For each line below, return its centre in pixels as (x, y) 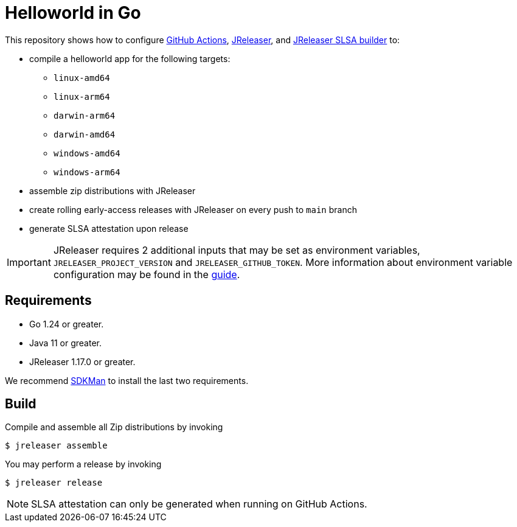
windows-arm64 (87, 172)
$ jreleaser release (54, 483)
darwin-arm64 (85, 115)
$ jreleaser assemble (56, 446)
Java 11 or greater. (65, 343)
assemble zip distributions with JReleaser (113, 190)
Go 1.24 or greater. (67, 324)
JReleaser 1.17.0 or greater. (82, 361)
